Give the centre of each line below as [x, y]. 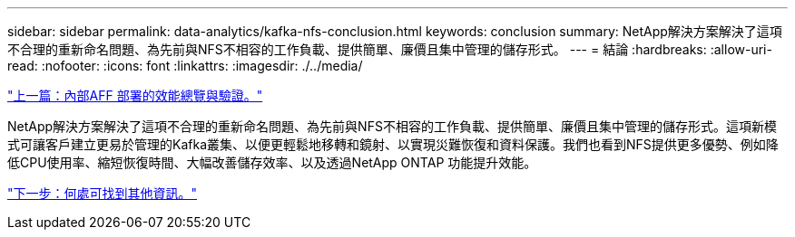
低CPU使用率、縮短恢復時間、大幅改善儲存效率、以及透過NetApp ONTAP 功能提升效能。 [272, 162]
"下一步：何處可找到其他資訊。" [103, 193]
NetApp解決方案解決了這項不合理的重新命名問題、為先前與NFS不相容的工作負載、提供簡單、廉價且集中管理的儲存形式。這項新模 [392, 126]
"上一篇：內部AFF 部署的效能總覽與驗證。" [135, 95]
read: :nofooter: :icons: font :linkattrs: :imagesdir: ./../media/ [185, 66]
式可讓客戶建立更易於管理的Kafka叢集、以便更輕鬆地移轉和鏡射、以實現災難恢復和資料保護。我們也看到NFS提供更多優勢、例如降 [393, 144]
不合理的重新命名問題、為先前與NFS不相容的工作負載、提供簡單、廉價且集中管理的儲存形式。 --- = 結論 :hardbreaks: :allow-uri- [390, 49]
